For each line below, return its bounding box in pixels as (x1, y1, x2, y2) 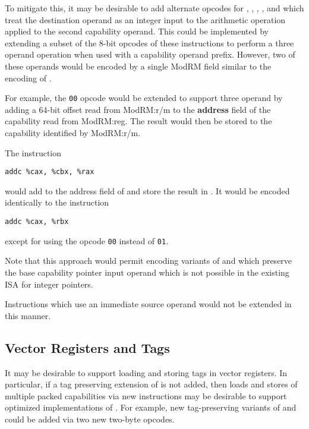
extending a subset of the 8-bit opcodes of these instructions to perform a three (5, 36, 294, 49)
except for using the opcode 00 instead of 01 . (5, 234, 169, 247)
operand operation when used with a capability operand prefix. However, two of (5, 48, 295, 61)
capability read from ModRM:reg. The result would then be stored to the (5, 115, 272, 127)
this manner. (5, 309, 51, 321)
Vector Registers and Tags (5, 338, 170, 357)
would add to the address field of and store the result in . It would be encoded (5, 184, 290, 197)
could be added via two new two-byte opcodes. (5, 412, 175, 425)
